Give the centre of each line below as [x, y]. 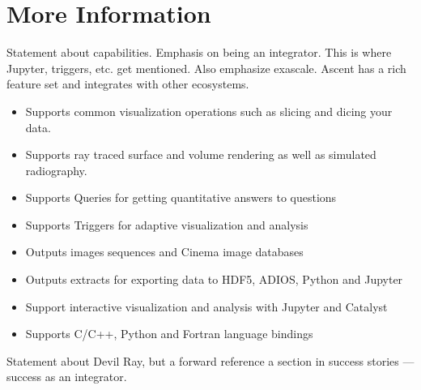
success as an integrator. [67, 377]
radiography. [56, 170]
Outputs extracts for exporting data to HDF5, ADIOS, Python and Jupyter [214, 279]
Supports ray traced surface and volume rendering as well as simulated [201, 154]
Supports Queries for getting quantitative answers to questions [181, 197]
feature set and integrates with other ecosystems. [128, 84]
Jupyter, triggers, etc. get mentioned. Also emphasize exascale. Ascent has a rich [206, 68]
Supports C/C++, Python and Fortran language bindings [169, 334]
